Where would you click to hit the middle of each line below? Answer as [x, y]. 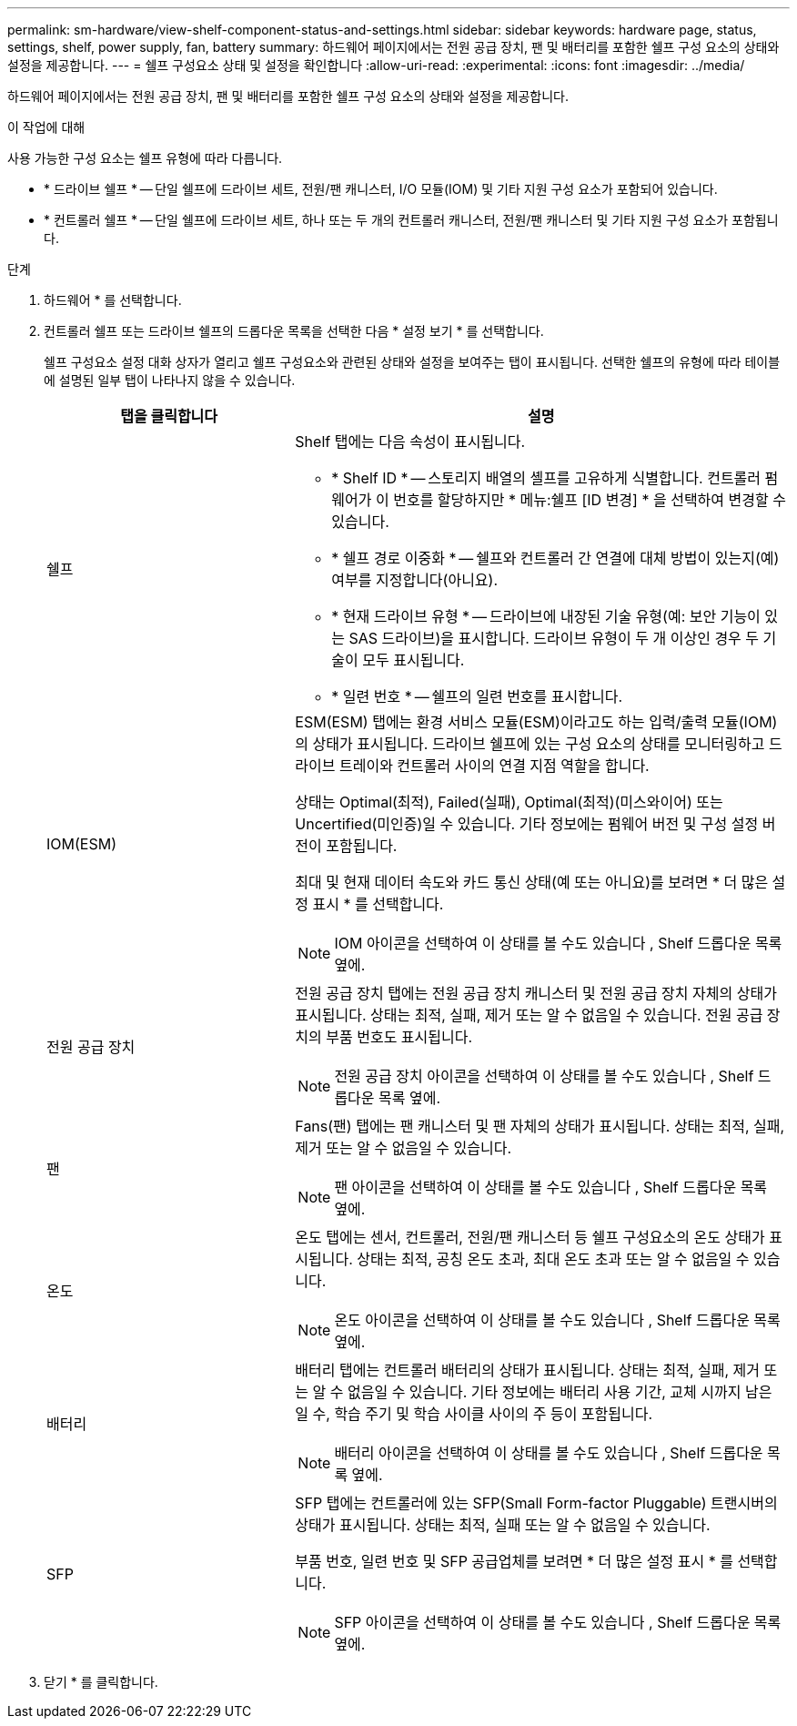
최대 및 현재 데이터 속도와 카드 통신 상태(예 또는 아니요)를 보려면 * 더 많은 [532, 882]
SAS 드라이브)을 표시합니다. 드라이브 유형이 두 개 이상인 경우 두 [554, 638]
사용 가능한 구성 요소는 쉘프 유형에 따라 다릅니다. [145, 158]
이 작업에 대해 [46, 127]
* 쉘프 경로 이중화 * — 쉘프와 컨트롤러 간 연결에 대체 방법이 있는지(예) [555, 558]
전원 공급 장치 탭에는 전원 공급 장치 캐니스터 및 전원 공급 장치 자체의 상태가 [536, 993]
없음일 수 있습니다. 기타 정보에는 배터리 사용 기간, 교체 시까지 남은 [560, 1392]
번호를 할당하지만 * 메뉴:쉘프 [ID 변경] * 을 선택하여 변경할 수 [590, 500]
